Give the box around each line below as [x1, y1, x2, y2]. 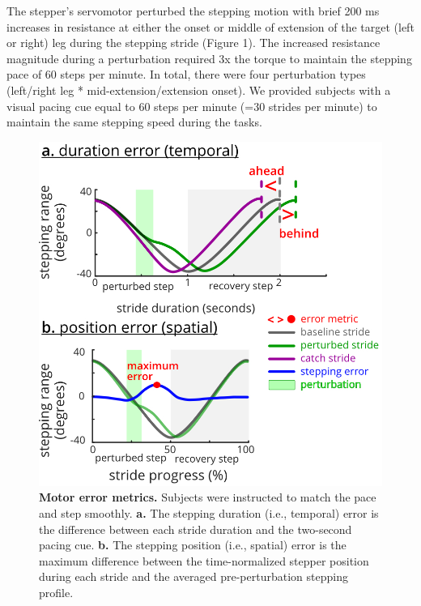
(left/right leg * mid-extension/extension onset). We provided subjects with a [6, 81, 391, 98]
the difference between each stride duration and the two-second [39, 520, 352, 537]
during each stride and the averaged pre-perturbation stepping [39, 568, 348, 585]
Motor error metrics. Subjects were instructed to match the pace [39, 489, 376, 506]
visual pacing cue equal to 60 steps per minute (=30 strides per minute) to [6, 97, 377, 114]
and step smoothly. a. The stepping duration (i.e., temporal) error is [39, 504, 379, 521]
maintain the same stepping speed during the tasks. [6, 113, 262, 130]
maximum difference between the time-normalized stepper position [39, 552, 369, 569]
